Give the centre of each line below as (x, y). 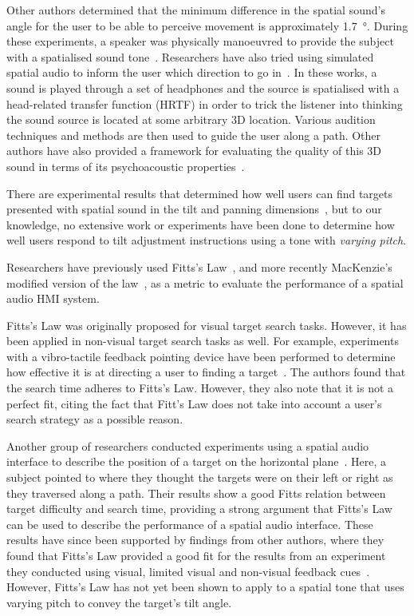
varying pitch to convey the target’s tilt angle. (119, 602)
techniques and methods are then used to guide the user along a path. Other (194, 135)
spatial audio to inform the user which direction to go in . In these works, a (192, 72)
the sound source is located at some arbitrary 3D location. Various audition (191, 119)
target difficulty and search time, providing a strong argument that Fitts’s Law (199, 509)
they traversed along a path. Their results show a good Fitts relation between (196, 493)
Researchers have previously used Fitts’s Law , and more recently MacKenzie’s (199, 266)
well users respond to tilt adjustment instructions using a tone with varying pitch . (207, 240)
